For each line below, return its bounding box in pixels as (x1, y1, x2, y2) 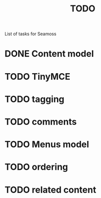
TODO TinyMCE (4, 71, 70, 82)
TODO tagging (4, 94, 65, 104)
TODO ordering (4, 161, 68, 173)
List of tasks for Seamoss (4, 31, 56, 37)
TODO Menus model (4, 139, 90, 150)
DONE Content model (4, 48, 94, 59)
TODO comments (4, 116, 77, 127)
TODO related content (4, 184, 97, 196)
